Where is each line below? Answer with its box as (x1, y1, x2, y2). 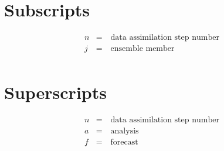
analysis (110, 127, 139, 136)
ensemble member (110, 44, 175, 53)
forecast (110, 138, 138, 147)
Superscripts (4, 80, 107, 104)
